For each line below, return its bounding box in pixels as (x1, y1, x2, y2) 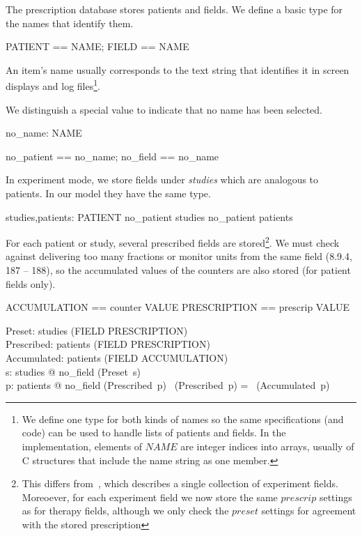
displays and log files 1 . (6, 77, 100, 93)
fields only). (6, 276, 56, 291)
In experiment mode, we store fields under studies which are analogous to (6, 172, 319, 187)
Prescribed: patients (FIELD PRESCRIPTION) (6, 337, 210, 351)
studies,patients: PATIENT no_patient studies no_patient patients (6, 209, 293, 224)
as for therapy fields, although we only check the (22, 503, 229, 518)
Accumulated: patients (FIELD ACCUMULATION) (6, 351, 228, 365)
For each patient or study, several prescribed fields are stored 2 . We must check (6, 233, 340, 250)
